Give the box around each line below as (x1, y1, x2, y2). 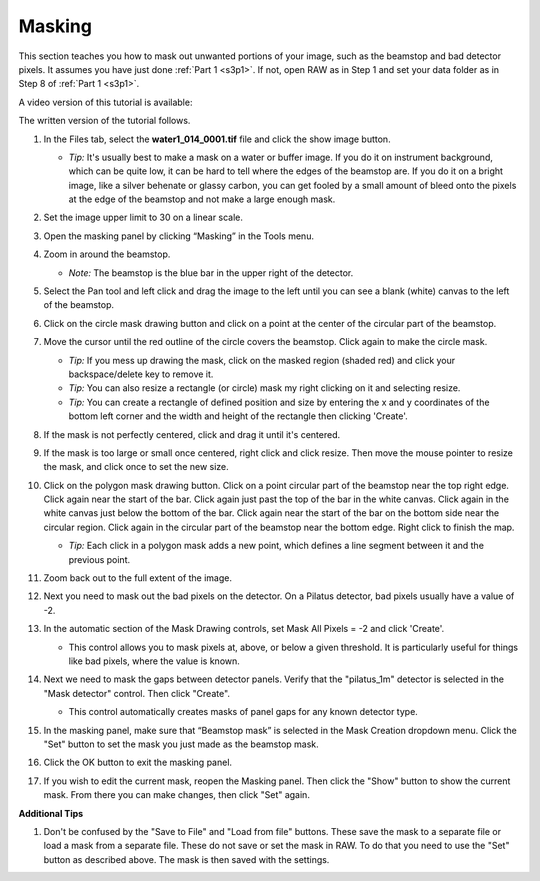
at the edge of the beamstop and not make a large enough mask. (68, 193, 336, 205)
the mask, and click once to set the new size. (43, 461, 229, 473)
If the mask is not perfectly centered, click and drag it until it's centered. (43, 428, 341, 440)
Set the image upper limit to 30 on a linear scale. (43, 211, 244, 224)
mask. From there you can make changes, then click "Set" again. (43, 789, 310, 801)
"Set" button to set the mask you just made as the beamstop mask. (43, 738, 319, 750)
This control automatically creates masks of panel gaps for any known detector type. (68, 706, 419, 718)
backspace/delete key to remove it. (68, 368, 214, 380)
